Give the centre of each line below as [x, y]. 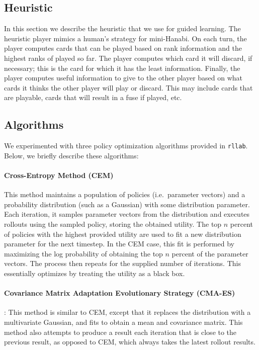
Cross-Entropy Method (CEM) [59, 175]
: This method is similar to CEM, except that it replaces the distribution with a [127, 312]
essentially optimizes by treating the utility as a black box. [95, 273]
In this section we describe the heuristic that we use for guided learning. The [122, 28]
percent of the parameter [210, 253]
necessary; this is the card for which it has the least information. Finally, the [122, 68]
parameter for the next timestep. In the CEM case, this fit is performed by [119, 244]
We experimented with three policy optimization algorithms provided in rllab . [126, 146]
